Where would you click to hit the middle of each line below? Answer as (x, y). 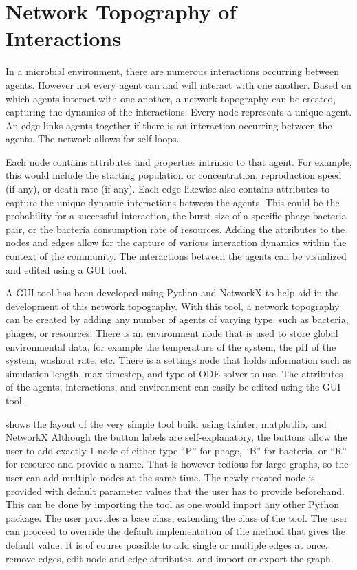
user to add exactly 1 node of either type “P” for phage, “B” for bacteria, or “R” (176, 450)
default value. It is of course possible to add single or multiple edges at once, (167, 544)
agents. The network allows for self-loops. (93, 139)
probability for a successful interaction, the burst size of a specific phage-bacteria (176, 216)
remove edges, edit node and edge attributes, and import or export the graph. (170, 558)
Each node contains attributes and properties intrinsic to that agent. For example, (179, 161)
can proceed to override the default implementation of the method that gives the (176, 531)
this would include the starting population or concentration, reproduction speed (174, 175)
